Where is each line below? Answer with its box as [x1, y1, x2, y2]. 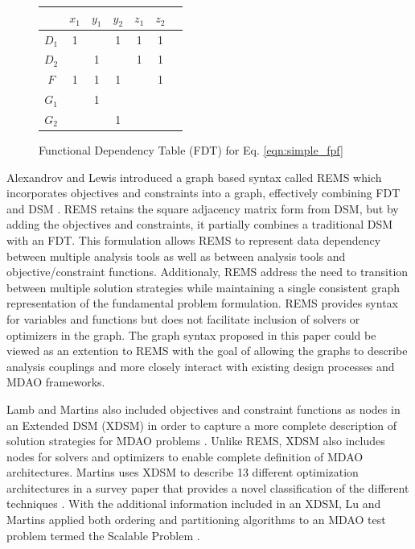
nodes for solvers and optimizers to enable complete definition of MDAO [6, 448, 364, 464]
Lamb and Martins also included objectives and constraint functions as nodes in [6, 400, 401, 417]
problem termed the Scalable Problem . [6, 526, 200, 543]
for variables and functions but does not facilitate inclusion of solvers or [6, 310, 360, 327]
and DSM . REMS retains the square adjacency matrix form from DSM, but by [6, 200, 399, 217]
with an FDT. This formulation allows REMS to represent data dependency [6, 231, 381, 248]
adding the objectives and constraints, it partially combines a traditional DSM [6, 216, 393, 233]
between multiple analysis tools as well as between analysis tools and [6, 247, 346, 264]
